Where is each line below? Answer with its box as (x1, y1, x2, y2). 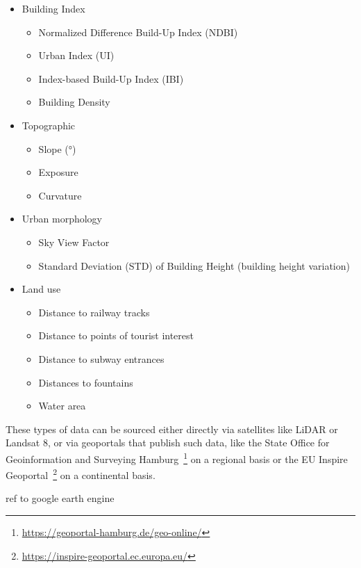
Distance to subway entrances (38, 351, 165, 366)
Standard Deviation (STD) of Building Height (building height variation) (38, 258, 350, 273)
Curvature (38, 188, 82, 202)
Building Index (22, 1, 85, 15)
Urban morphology (22, 211, 103, 226)
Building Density (38, 95, 110, 109)
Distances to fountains (38, 375, 133, 389)
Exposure (38, 165, 78, 179)
